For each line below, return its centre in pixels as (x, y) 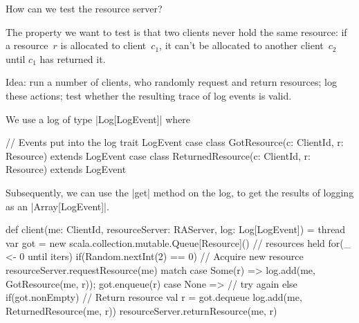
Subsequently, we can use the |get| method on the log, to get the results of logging (180, 192)
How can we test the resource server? (84, 8)
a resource (27, 45)
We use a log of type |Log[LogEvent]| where (98, 119)
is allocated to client (103, 45)
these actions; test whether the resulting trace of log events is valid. (149, 95)
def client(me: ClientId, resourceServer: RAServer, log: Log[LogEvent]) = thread (176, 229)
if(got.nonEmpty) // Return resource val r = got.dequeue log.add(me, (154, 297)
